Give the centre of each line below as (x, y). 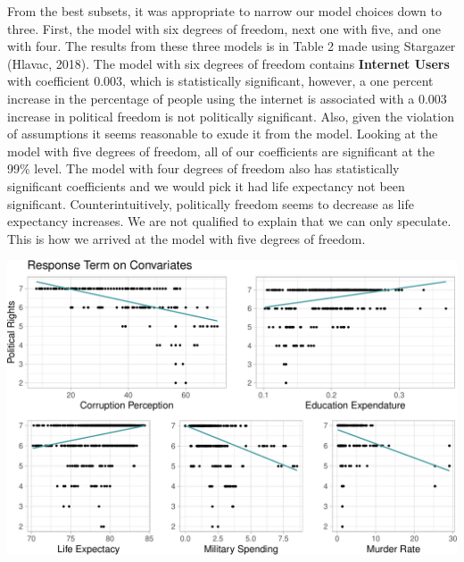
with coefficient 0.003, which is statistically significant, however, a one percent (220, 81)
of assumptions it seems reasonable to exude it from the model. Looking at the (223, 134)
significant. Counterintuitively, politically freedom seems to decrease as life (211, 203)
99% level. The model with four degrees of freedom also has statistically (203, 168)
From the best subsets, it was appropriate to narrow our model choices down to (224, 11)
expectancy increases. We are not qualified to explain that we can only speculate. (229, 221)
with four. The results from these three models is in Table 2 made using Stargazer (232, 46)
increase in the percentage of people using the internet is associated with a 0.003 (227, 98)
